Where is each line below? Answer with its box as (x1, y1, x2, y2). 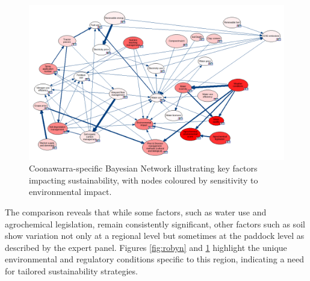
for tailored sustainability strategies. (5, 264, 138, 277)
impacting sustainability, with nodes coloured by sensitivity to (29, 173, 258, 186)
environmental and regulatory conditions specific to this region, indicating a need (5, 253, 305, 265)
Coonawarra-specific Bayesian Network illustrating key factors (29, 162, 258, 174)
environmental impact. (29, 185, 112, 198)
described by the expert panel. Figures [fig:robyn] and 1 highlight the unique (5, 241, 287, 253)
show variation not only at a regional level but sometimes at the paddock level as (5, 229, 305, 242)
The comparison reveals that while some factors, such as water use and (5, 205, 267, 218)
